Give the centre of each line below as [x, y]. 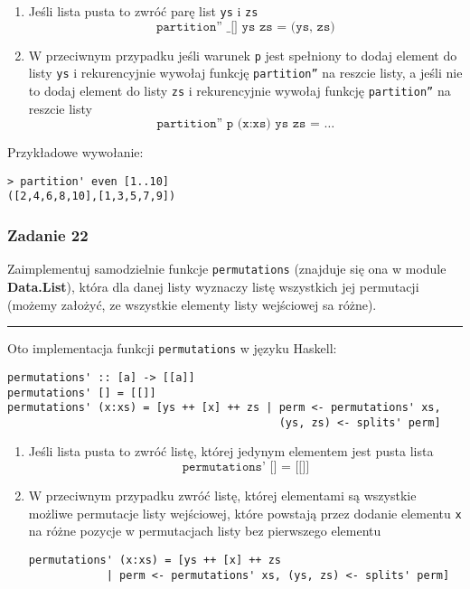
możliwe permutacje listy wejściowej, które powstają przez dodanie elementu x [245, 513]
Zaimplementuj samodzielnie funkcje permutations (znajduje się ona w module [227, 269]
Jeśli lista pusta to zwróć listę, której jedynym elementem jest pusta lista [231, 451]
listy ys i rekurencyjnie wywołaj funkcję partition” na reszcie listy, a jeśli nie [245, 73]
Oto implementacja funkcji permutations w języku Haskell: [172, 348]
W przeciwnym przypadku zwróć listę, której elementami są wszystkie [222, 496]
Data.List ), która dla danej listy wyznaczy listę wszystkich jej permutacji [213, 286]
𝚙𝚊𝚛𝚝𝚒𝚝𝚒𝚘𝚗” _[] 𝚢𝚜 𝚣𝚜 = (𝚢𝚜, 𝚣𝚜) [246, 27]
